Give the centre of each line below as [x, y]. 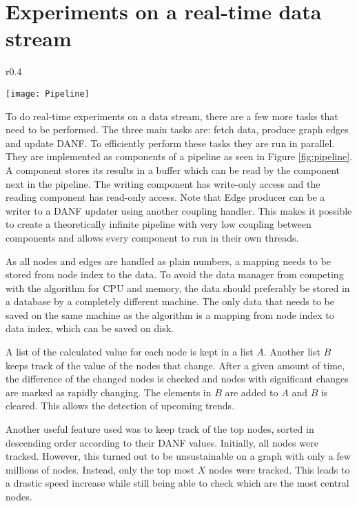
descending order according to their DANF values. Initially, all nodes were [162, 442]
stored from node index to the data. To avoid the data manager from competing [175, 274]
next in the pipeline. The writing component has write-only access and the [163, 183]
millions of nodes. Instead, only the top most [100, 469]
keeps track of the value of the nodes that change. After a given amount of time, [175, 365]
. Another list [292, 352]
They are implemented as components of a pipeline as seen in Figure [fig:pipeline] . [179, 156]
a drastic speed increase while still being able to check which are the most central [177, 483]
